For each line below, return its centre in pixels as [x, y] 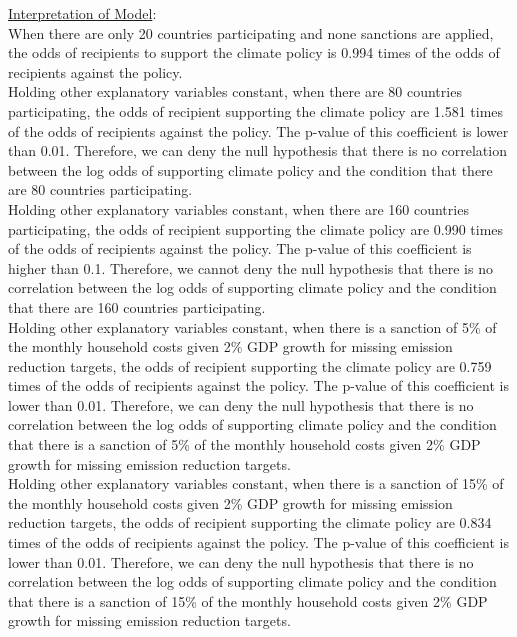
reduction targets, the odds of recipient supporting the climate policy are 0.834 [250, 522]
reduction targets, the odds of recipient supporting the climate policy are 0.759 [250, 365]
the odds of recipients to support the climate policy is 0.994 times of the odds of [254, 52]
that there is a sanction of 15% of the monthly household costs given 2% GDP [248, 600]
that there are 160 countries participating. [137, 306]
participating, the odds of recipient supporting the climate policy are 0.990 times [256, 228]
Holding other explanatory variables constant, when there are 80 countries [235, 91]
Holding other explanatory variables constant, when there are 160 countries [238, 208]
